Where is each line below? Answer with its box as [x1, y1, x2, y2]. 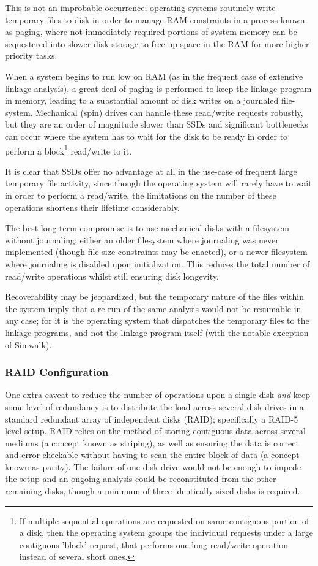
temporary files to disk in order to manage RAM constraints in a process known [5, 13, 305, 26]
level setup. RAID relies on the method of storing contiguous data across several [5, 424, 306, 437]
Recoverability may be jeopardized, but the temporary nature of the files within [5, 290, 304, 303]
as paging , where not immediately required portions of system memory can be [5, 25, 297, 38]
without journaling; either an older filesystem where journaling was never [5, 233, 279, 246]
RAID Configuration [5, 364, 109, 380]
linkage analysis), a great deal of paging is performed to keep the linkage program [5, 82, 312, 94]
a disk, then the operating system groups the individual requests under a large [19, 526, 313, 539]
